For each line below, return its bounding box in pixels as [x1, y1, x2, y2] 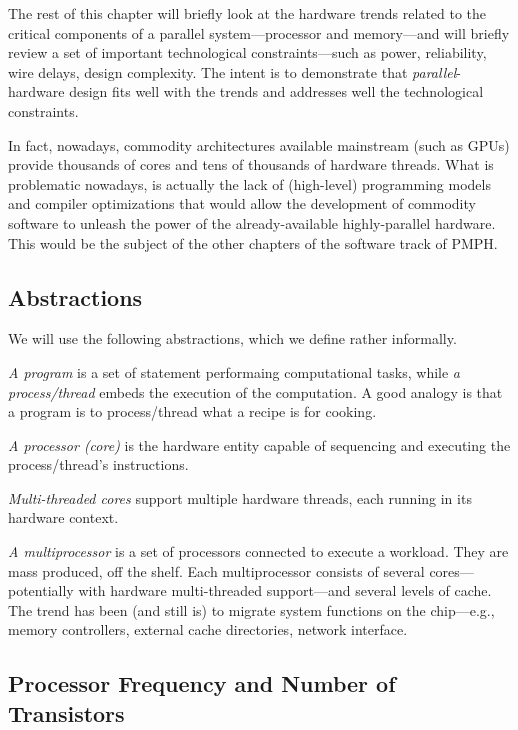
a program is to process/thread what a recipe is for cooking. [8, 401, 377, 422]
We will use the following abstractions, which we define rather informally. [8, 328, 457, 349]
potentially [8, 580, 74, 601]
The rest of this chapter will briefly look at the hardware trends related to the [8, 3, 487, 23]
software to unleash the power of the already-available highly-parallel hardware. [8, 212, 496, 233]
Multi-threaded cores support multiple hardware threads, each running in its [8, 487, 472, 508]
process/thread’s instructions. [8, 454, 189, 475]
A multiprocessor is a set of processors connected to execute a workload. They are [8, 541, 509, 562]
